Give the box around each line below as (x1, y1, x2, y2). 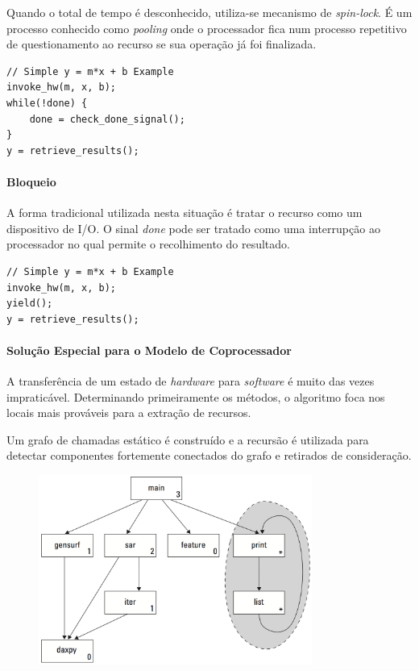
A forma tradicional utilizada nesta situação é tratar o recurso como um (6, 204, 363, 221)
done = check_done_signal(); (29, 113, 185, 125)
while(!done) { (6, 97, 88, 109)
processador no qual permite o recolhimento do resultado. (6, 235, 290, 252)
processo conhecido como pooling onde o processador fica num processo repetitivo (6, 19, 407, 36)
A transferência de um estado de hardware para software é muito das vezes (6, 373, 375, 390)
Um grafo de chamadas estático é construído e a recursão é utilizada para (6, 431, 369, 448)
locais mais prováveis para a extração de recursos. (6, 404, 251, 421)
